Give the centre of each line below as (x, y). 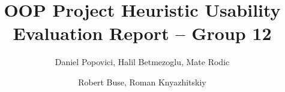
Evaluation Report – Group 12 (142, 33)
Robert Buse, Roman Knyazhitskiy (142, 82)
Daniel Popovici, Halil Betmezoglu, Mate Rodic (142, 62)
